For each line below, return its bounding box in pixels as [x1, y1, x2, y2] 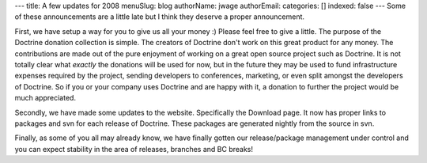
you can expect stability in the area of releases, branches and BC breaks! [14, 144, 253, 154]
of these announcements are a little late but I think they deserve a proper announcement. [14, 12, 304, 21]
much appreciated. [14, 93, 77, 103]
